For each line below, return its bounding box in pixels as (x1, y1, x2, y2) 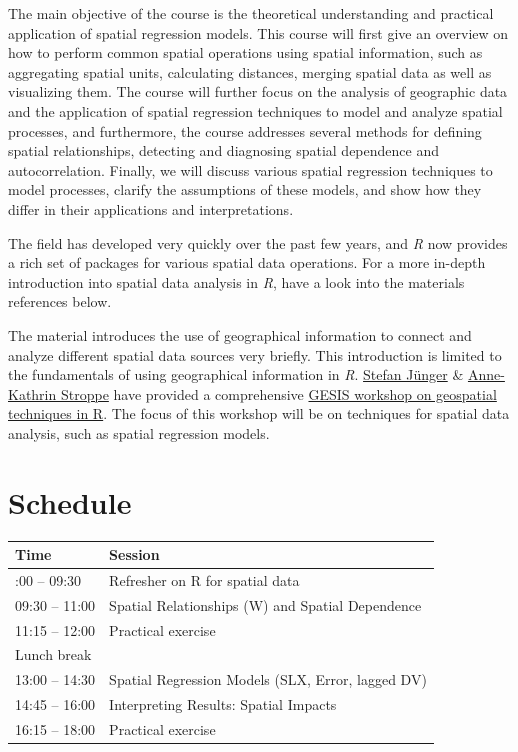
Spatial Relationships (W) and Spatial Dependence (109, 594, 422, 615)
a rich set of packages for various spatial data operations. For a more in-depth (8, 252, 486, 273)
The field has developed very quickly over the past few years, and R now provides (8, 232, 508, 253)
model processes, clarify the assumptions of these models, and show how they (8, 179, 482, 200)
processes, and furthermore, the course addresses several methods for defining (8, 120, 482, 141)
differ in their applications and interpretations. (8, 198, 294, 219)
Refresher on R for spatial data (109, 569, 300, 590)
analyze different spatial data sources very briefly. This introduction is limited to (8, 344, 502, 365)
